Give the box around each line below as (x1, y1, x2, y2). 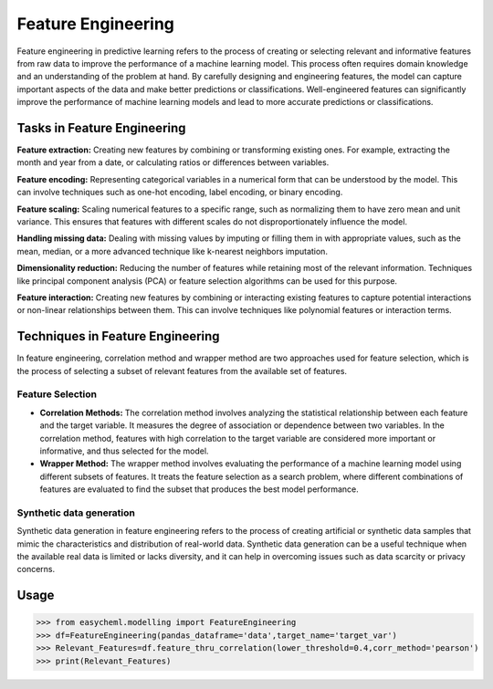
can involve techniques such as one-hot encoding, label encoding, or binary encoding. (16, 187, 343, 198)
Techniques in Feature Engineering (16, 329, 220, 344)
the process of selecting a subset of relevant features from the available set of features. (16, 365, 347, 376)
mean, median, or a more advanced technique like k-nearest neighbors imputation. (16, 245, 329, 256)
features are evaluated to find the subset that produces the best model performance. (39, 484, 360, 495)
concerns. (16, 564, 56, 575)
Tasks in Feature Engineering (16, 120, 186, 136)
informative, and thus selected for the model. (39, 445, 209, 456)
